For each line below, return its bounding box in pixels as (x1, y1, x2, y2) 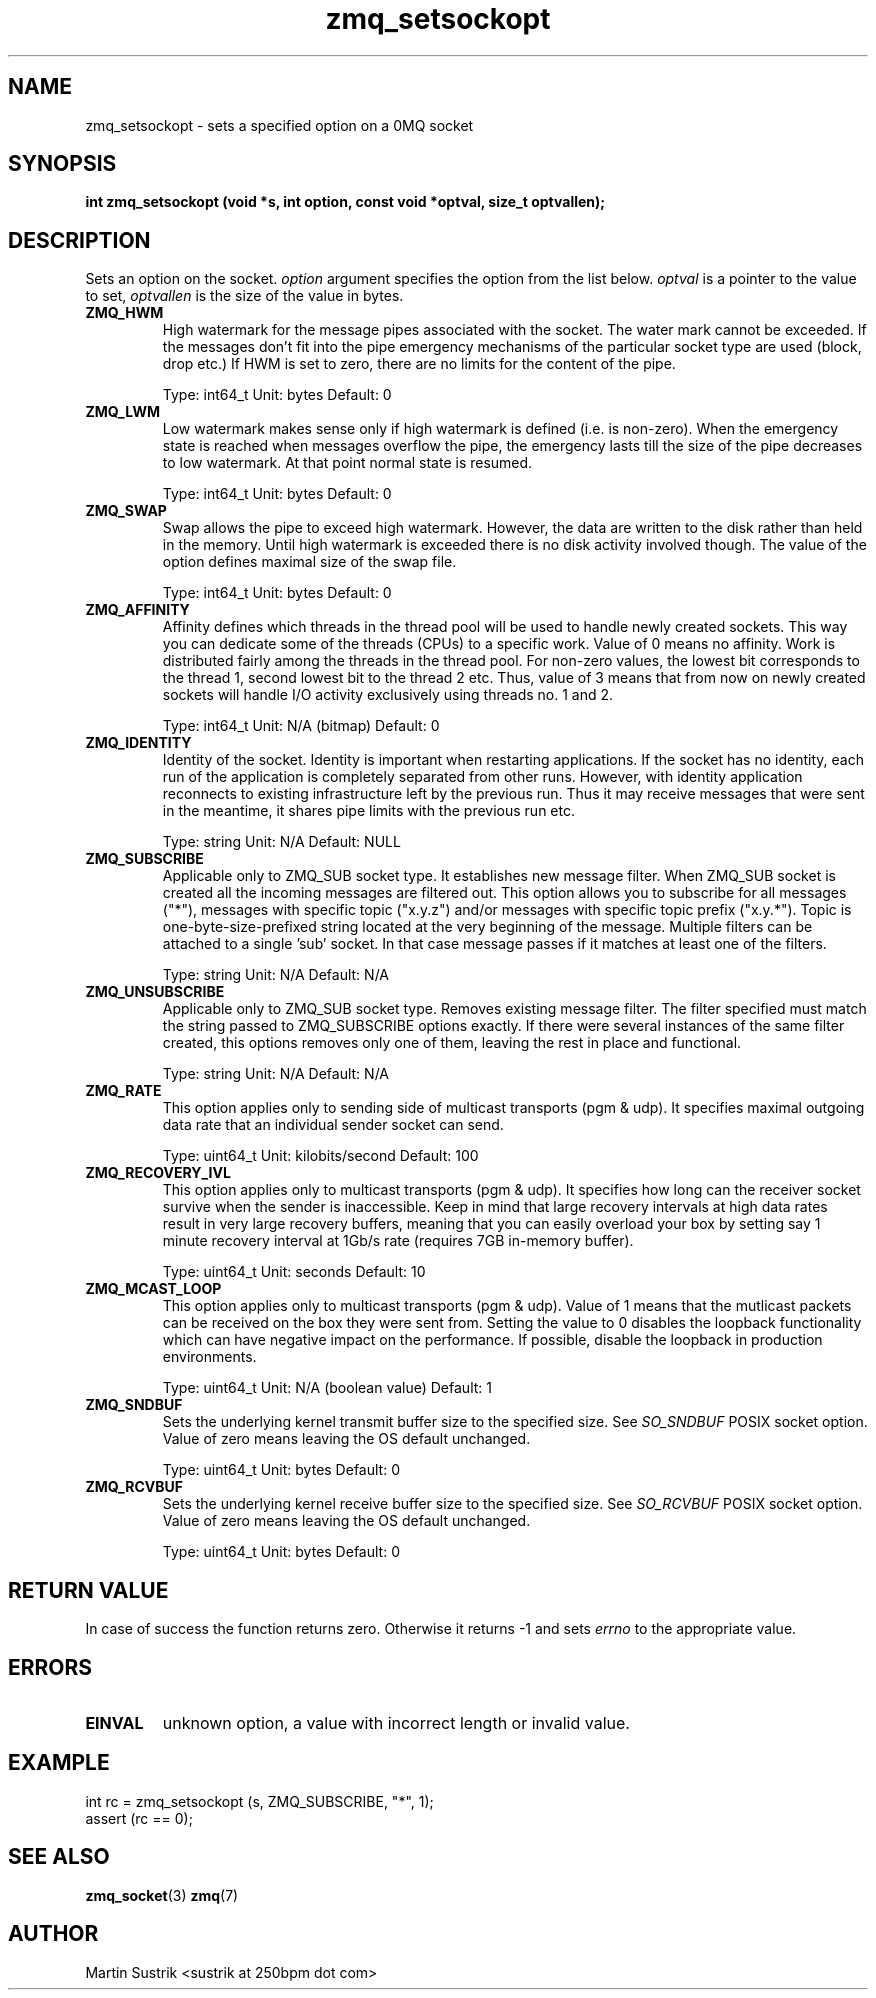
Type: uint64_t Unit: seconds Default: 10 (162, 1263, 426, 1281)
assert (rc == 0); (85, 1809, 193, 1827)
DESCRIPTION (8, 227, 151, 253)
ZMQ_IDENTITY (85, 734, 192, 752)
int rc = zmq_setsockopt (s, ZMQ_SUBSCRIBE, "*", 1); (85, 1792, 434, 1810)
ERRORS (8, 1654, 93, 1680)
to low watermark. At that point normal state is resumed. (162, 454, 533, 472)
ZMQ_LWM (85, 403, 161, 421)
